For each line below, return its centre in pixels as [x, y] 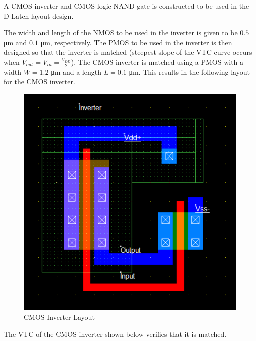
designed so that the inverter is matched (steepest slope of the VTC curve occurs [128, 52]
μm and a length [76, 72]
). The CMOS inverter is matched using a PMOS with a [157, 62]
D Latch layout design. [39, 16]
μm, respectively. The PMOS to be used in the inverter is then [136, 42]
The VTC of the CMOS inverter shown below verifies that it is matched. [115, 334]
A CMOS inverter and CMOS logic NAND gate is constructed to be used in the [127, 6]
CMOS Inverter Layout [59, 317]
